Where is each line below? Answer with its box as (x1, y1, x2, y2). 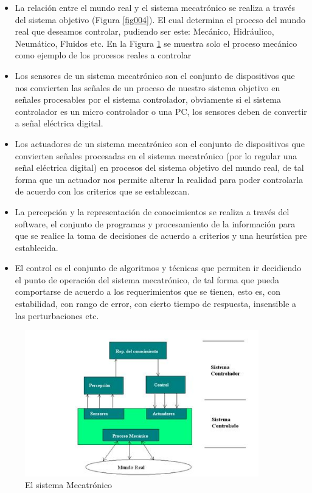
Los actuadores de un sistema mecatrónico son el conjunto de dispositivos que (15, 137, 305, 150)
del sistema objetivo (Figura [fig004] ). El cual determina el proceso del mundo (15, 13, 305, 26)
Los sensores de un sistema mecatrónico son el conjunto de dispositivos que (15, 69, 295, 81)
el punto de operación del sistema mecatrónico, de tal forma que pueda (15, 273, 280, 286)
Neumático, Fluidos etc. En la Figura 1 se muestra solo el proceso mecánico (15, 36, 297, 49)
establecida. (15, 241, 58, 253)
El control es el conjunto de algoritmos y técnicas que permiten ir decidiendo (15, 261, 302, 274)
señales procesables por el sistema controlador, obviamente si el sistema (15, 93, 281, 106)
